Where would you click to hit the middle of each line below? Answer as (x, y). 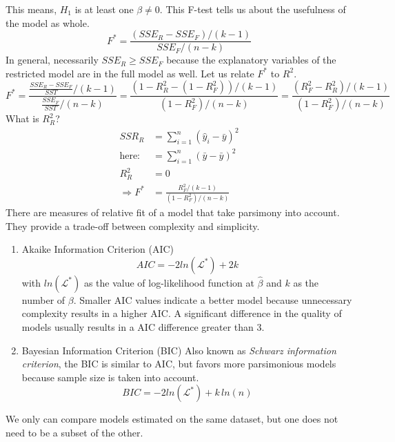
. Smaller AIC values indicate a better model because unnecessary (213, 299)
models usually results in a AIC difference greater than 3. (143, 327)
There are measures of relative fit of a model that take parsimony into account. (173, 212)
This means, (31, 9)
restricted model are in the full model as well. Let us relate (130, 73)
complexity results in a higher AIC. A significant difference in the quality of (182, 313)
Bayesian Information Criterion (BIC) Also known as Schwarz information (179, 350)
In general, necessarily (52, 60)
